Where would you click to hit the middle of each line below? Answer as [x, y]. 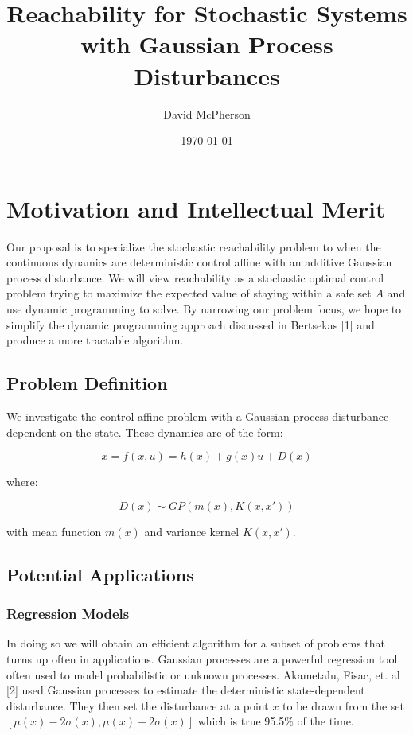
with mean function [54, 531]
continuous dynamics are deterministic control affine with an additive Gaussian [199, 262]
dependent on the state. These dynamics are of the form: [145, 432]
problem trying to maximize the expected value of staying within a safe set [189, 293]
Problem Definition [87, 383]
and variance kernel [192, 531]
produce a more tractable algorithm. [95, 340]
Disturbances [207, 75]
